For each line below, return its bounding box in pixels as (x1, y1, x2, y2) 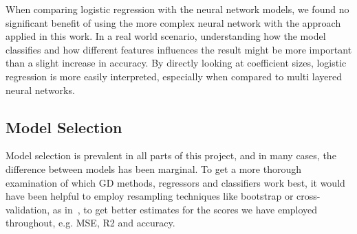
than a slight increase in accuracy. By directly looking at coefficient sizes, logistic (6, 56, 347, 70)
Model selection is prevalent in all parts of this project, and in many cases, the (6, 148, 336, 163)
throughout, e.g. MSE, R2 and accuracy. (6, 215, 175, 230)
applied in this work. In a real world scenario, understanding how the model (6, 29, 326, 43)
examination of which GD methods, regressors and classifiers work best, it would (6, 175, 345, 189)
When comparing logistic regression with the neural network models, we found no (6, 2, 349, 16)
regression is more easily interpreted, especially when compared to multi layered (6, 69, 343, 83)
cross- (296, 189, 321, 203)
